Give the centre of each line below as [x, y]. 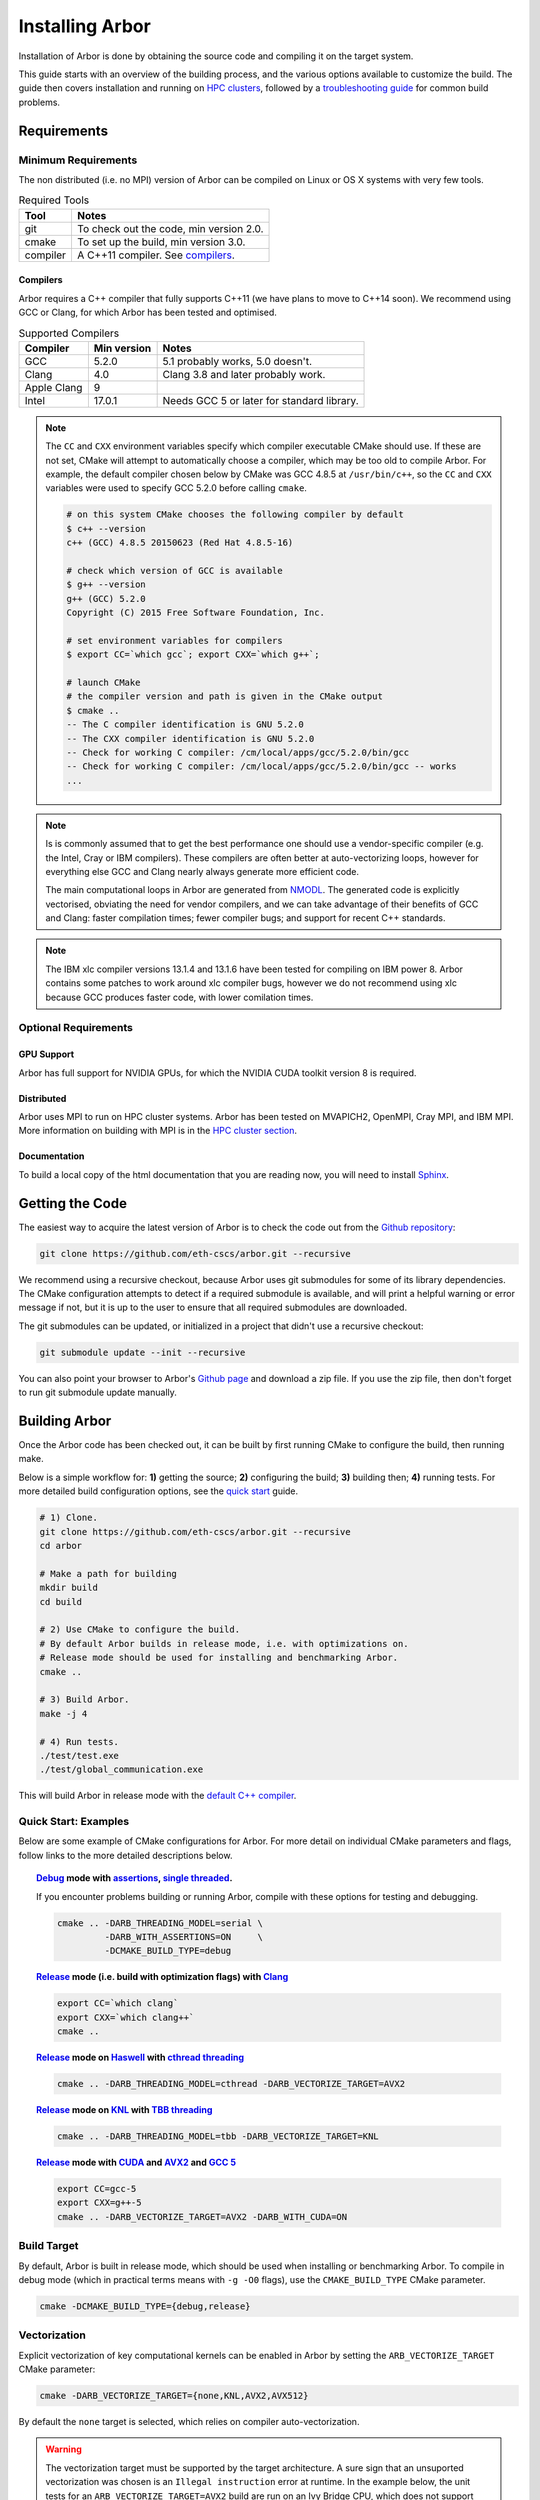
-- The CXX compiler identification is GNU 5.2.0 [190, 738]
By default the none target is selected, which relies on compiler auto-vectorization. [189, 2421]
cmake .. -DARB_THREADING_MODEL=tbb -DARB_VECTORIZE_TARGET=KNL [217, 2136]
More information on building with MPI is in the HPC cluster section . [158, 1131]
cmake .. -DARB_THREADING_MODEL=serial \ [160, 1923]
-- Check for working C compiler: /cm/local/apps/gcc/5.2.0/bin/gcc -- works [261, 766]
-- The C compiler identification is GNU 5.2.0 [185, 724]
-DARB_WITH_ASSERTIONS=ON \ [184, 1936]
